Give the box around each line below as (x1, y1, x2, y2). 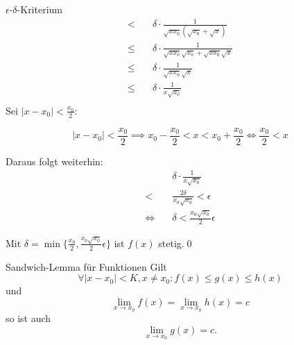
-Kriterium (17, 2, 62, 16)
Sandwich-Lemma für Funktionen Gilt (6, 259, 167, 274)
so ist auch (6, 311, 51, 326)
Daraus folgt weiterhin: (6, 153, 103, 168)
